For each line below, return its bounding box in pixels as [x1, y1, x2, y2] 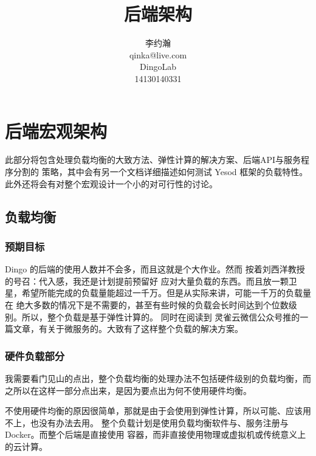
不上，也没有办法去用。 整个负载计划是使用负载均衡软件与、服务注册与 [5, 416, 289, 429]
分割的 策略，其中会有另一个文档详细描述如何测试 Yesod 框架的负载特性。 [13, 165, 308, 178]
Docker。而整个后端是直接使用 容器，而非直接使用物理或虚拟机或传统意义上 [5, 428, 306, 441]
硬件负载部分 [5, 348, 65, 363]
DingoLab [140, 60, 176, 73]
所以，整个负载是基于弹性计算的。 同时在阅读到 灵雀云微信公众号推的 [21, 310, 300, 323]
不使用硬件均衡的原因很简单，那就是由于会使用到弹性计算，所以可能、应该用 [5, 404, 311, 417]
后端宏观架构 [5, 118, 108, 143]
